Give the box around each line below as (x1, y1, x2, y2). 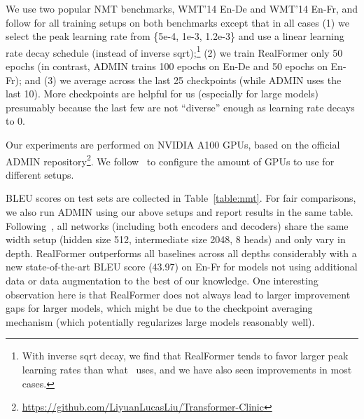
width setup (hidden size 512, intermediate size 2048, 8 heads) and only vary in (6, 232, 346, 247)
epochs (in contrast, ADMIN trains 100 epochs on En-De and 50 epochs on (6, 59, 328, 74)
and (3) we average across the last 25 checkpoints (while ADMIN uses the (24, 72, 342, 87)
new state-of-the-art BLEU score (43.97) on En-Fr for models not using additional (6, 259, 358, 274)
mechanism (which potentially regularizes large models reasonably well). (6, 314, 315, 329)
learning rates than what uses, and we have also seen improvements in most (22, 362, 352, 376)
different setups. (6, 167, 74, 181)
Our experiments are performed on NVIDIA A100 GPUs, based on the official (6, 137, 340, 151)
